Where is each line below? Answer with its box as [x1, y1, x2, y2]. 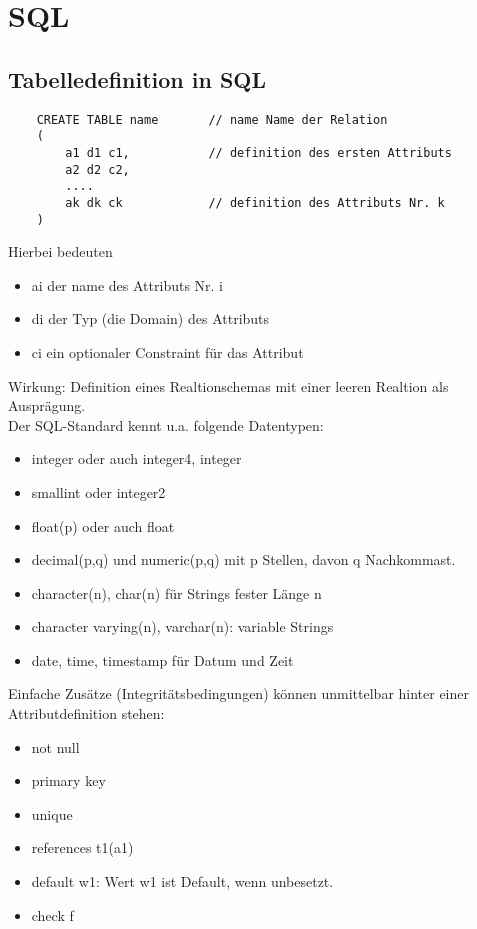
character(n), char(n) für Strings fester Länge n [31, 582, 322, 603]
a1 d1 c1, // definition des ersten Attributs [65, 145, 452, 160]
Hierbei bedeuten [8, 241, 113, 262]
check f [31, 904, 74, 925]
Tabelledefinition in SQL [8, 63, 267, 94]
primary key [31, 770, 106, 791]
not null [31, 736, 80, 757]
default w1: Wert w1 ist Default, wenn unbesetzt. [31, 871, 334, 892]
